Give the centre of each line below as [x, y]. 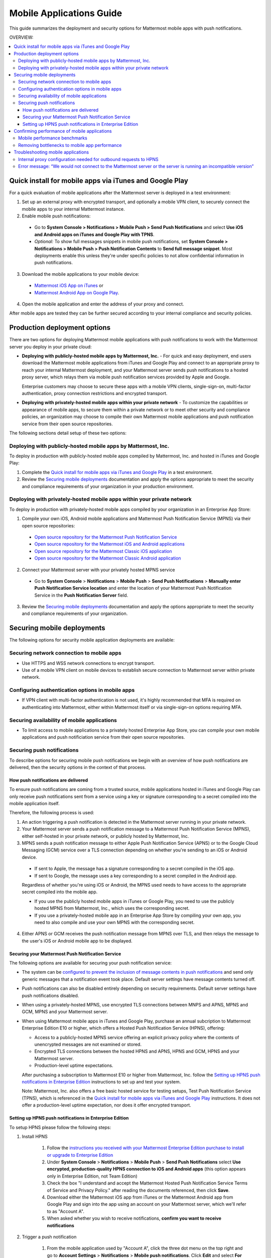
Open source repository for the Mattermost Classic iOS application [103, 551]
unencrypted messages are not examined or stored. [88, 1044]
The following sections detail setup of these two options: [68, 433]
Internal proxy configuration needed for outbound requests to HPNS [89, 159]
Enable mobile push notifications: [56, 216]
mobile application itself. [34, 804]
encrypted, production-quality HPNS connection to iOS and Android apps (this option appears [146, 1169]
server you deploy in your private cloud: [51, 347]
